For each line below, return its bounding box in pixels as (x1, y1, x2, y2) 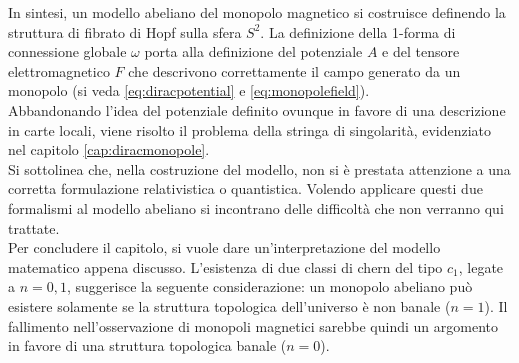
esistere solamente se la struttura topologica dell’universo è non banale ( (8, 295, 451, 316)
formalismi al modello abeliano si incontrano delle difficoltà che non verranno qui (8, 197, 504, 218)
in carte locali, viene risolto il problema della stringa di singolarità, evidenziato (8, 119, 492, 140)
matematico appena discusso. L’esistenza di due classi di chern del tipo (8, 256, 443, 277)
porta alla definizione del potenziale (144, 41, 363, 62)
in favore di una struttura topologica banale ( (8, 335, 287, 356)
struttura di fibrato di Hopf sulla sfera (8, 21, 242, 42)
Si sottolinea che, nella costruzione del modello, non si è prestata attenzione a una (8, 158, 511, 179)
